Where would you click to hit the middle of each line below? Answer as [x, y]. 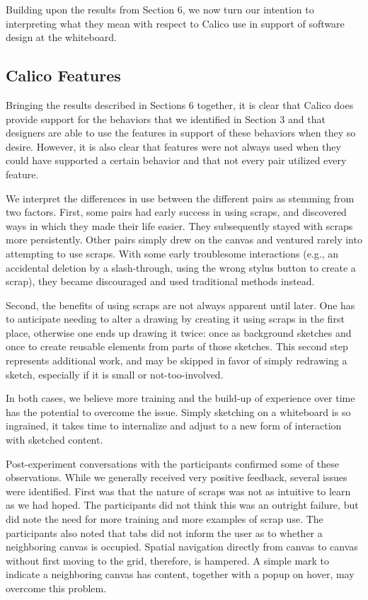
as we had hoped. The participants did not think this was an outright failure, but [182, 505]
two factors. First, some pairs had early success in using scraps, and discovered [176, 212]
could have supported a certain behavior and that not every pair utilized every [176, 160]
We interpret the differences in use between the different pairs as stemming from [180, 198]
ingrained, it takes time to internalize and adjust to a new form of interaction [174, 426]
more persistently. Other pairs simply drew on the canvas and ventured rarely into [184, 240]
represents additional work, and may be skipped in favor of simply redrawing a [177, 360]
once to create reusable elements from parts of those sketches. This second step [177, 346]
